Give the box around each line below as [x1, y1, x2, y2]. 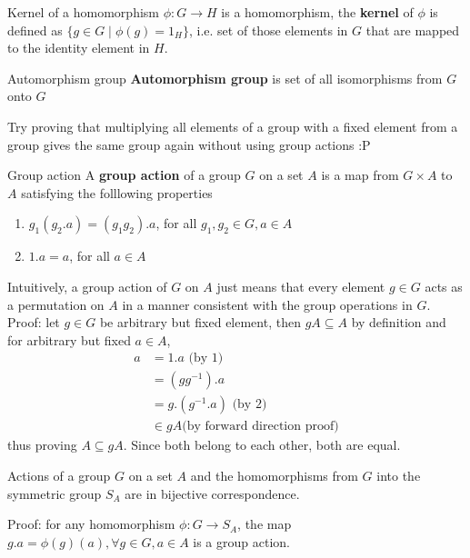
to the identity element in [7, 38, 150, 57]
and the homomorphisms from [190, 466, 358, 485]
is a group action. [193, 532, 290, 551]
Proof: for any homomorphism [7, 514, 175, 533]
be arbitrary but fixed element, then [99, 313, 301, 332]
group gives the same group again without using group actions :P [7, 135, 371, 154]
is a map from [321, 165, 399, 184]
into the [376, 466, 421, 485]
